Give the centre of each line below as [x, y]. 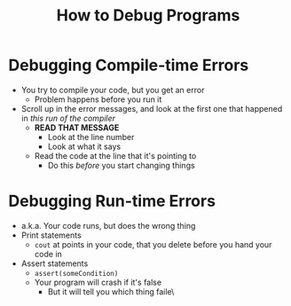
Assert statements [55, 263]
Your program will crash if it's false [98, 282]
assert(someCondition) [76, 273]
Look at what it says [84, 146]
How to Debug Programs [148, 16]
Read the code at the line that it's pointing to [115, 155]
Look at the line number [91, 137]
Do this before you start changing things [122, 165]
